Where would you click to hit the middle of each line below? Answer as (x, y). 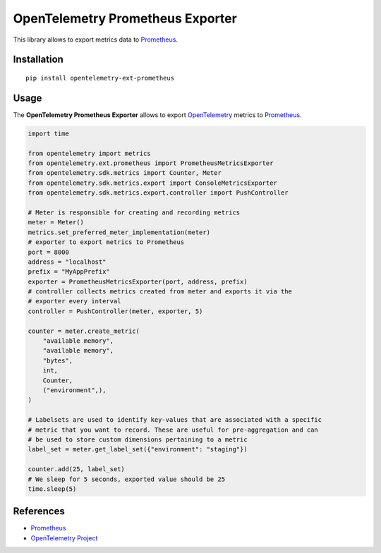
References (39, 511)
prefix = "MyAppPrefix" (69, 272)
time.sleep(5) (52, 489)
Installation (38, 60)
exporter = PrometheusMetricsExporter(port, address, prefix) (138, 281)
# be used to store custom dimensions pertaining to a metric (138, 439)
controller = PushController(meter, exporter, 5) (115, 311)
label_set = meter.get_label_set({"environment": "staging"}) (138, 449)
